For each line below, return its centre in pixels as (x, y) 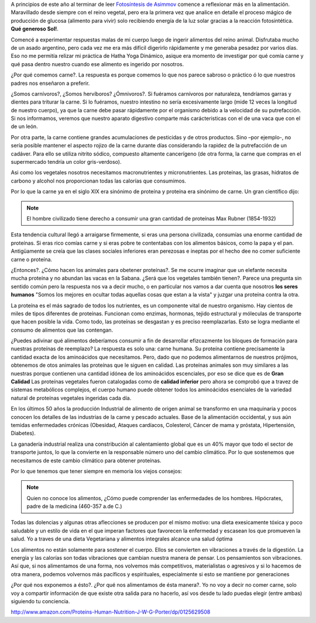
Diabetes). (23, 433)
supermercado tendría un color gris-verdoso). (66, 162)
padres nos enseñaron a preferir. (50, 83)
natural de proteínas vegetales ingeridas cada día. (71, 398)
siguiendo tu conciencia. (40, 601)
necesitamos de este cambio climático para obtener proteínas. (86, 460)
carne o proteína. (32, 259)
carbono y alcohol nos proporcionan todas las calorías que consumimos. (99, 181)
